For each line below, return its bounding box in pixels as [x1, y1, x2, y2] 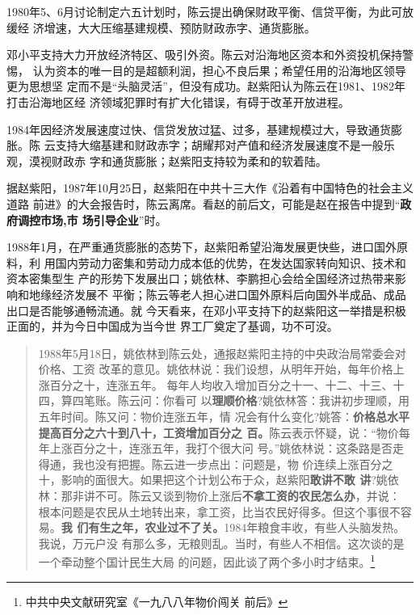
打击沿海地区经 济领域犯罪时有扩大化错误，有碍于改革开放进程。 [6, 93, 350, 110]
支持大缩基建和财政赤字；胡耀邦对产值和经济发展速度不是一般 [55, 137, 384, 154]
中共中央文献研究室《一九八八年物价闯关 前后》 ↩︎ [25, 592, 288, 609]
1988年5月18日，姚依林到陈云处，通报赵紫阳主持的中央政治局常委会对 [38, 344, 406, 361]
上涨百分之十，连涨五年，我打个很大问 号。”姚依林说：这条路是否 [49, 440, 393, 457]
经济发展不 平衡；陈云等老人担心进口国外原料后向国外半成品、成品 [51, 285, 406, 302]
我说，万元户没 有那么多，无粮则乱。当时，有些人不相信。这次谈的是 [38, 534, 405, 551]
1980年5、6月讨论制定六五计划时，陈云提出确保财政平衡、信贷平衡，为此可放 [6, 3, 414, 19]
